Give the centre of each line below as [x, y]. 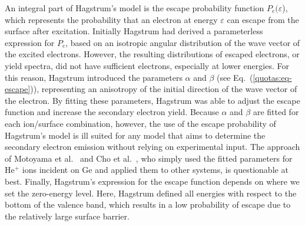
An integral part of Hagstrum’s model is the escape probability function [135, 8]
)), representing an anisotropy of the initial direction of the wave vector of [164, 89]
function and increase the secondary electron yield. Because [112, 112]
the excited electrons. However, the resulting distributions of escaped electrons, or [152, 54]
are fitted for [276, 112]
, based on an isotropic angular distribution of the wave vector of [183, 42]
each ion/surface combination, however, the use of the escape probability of [140, 123]
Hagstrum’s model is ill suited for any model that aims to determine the [135, 135]
